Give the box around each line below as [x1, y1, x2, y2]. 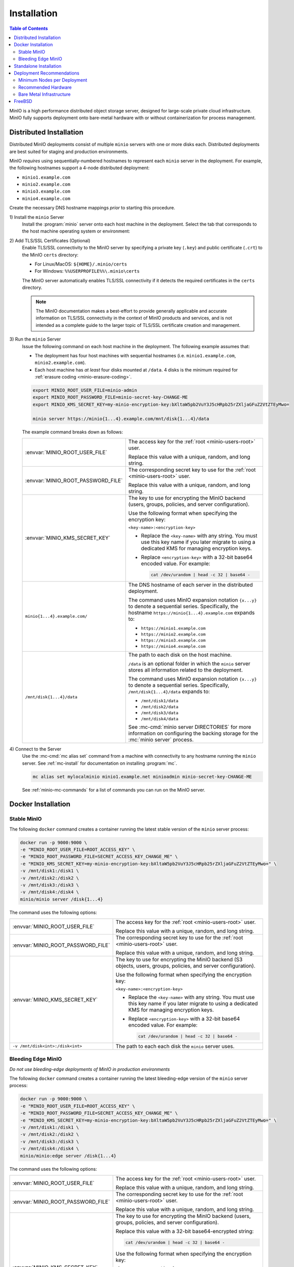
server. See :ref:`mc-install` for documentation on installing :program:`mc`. [22, 760, 177, 766]
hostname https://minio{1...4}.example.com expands [128, 609, 255, 616]
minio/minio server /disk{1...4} [20, 896, 103, 902]
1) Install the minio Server [9, 214, 64, 220]
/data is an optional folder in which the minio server [128, 660, 250, 667]
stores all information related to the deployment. [128, 666, 243, 674]
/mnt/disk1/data [141, 698, 178, 703]
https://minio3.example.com [141, 638, 206, 643]
